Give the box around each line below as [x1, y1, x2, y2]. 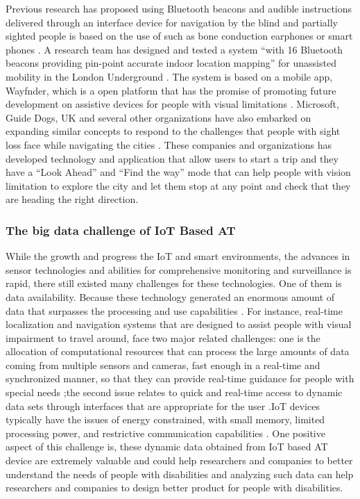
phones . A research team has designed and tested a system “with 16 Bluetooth [6, 42, 343, 56]
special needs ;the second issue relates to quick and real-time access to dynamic [6, 385, 343, 400]
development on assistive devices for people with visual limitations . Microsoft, [6, 97, 339, 111]
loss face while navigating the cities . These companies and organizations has [6, 137, 332, 152]
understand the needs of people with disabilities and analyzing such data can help [6, 466, 354, 481]
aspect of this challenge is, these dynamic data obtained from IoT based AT [6, 439, 328, 454]
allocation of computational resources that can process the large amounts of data [6, 344, 350, 359]
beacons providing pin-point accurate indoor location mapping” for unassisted [6, 56, 336, 70]
